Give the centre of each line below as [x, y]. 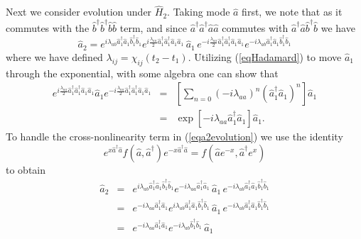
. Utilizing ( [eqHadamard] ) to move [265, 56]
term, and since [153, 27]
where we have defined [54, 56]
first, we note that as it [292, 12]
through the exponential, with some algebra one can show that [142, 73]
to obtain [26, 169]
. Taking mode [199, 12]
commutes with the [48, 27]
